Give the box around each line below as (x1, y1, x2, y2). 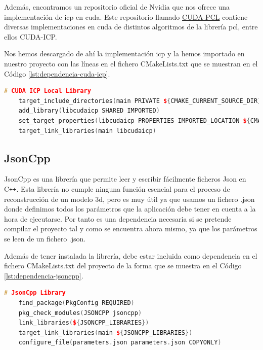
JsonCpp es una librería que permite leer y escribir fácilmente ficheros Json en (4, 173, 246, 184)
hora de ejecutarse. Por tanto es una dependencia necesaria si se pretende (4, 213, 232, 224)
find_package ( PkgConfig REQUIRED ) (18, 299, 135, 306)
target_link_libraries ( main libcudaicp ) (18, 127, 156, 134)
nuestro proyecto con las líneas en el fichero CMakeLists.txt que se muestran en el (4, 58, 258, 68)
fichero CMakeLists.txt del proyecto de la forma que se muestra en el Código (4, 260, 242, 271)
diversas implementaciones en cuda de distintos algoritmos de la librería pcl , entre (4, 21, 258, 32)
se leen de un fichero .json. (4, 233, 86, 243)
